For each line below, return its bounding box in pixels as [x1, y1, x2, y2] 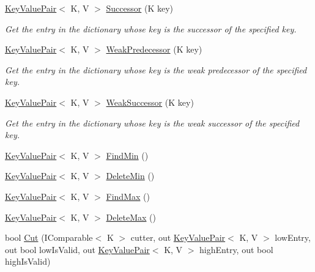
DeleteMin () [106, 169, 155, 182]
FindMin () [106, 149, 149, 161]
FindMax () [106, 189, 150, 202]
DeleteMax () [106, 210, 157, 223]
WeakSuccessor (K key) [106, 95, 194, 108]
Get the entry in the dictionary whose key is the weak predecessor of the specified [5, 63, 307, 76]
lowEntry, [275, 231, 311, 244]
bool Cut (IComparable [5, 231, 93, 244]
